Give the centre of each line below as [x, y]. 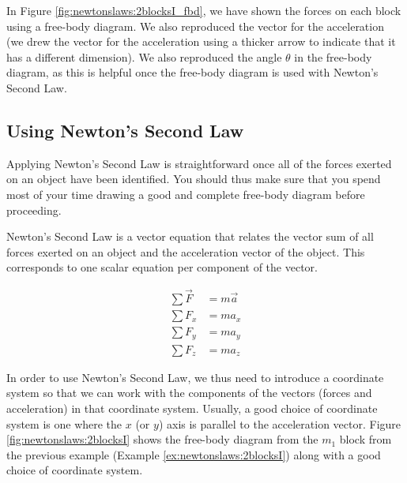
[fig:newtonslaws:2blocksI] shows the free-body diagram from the [162, 439]
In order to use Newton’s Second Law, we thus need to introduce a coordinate [195, 377]
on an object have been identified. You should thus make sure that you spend [194, 179]
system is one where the [64, 423]
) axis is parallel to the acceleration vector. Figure [280, 423]
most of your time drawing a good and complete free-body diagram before [186, 194]
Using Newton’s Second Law [125, 130]
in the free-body [333, 56]
